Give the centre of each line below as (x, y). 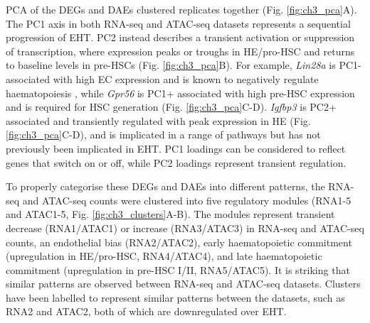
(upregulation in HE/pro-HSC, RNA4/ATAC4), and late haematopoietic (164, 256)
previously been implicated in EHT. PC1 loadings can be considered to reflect (176, 148)
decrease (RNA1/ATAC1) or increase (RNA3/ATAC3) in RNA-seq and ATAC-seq (185, 228)
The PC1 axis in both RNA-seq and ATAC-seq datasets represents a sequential (178, 23)
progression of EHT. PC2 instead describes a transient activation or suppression (180, 37)
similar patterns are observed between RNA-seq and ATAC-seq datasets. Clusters (183, 284)
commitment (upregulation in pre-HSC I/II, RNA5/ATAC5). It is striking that (178, 269)
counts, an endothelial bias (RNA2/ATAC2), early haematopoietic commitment (179, 242)
